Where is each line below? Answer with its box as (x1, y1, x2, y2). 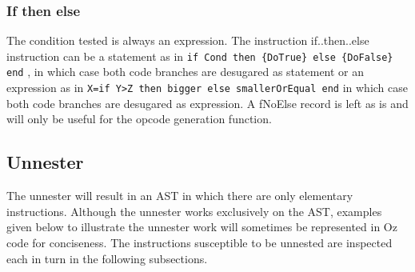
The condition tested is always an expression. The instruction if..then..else (6, 32, 369, 49)
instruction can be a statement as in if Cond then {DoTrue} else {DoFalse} (6, 47, 393, 64)
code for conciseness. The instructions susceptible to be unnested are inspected (6, 234, 393, 250)
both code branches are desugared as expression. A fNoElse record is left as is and (6, 94, 409, 111)
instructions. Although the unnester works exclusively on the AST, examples (6, 202, 382, 219)
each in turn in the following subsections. (6, 250, 208, 266)
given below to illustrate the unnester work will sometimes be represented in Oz (6, 218, 397, 235)
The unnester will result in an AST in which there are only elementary (6, 187, 353, 204)
